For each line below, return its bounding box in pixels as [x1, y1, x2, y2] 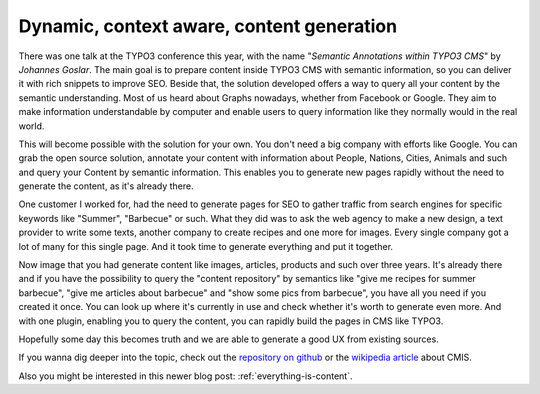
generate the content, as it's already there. [18, 180, 194, 192]
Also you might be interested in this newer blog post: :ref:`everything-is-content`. [18, 370, 353, 382]
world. [18, 120, 45, 132]
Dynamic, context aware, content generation [18, 15, 398, 37]
